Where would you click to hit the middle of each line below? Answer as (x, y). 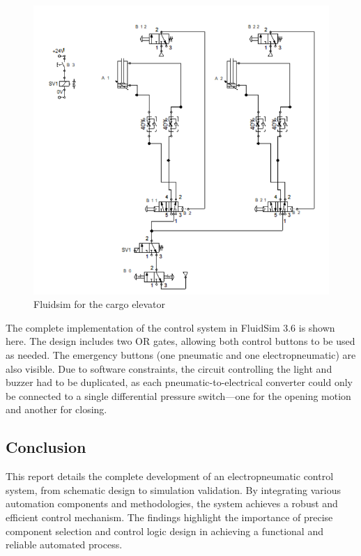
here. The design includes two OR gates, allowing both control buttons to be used (180, 341)
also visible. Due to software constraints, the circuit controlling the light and (169, 368)
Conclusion (46, 447)
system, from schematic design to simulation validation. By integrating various (174, 489)
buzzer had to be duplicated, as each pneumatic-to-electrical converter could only (179, 382)
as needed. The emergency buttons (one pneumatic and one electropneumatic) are (181, 354)
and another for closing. (56, 409)
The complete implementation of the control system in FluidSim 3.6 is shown (170, 327)
